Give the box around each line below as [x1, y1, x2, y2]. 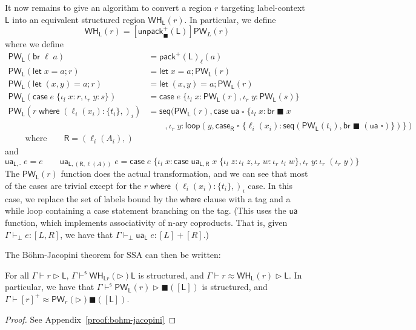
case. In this [248, 179, 292, 191]
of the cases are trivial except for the [5, 179, 142, 191]
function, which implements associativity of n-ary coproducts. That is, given [5, 216, 288, 228]
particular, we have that [5, 280, 94, 293]
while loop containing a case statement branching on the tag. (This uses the [5, 204, 286, 217]
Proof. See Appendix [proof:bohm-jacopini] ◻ [5, 312, 176, 325]
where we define [5, 38, 64, 50]
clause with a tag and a [203, 192, 291, 205]
